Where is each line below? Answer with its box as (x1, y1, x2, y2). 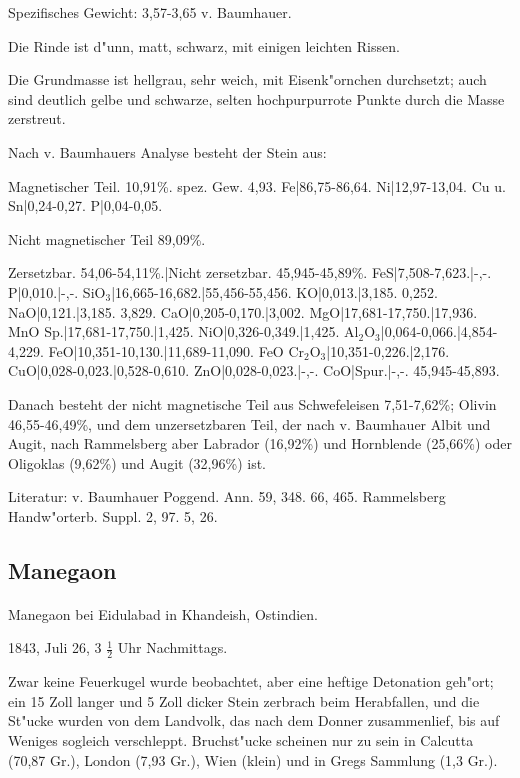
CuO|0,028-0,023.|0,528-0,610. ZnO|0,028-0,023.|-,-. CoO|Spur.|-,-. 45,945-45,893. (8, 360, 500, 381)
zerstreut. (8, 108, 66, 129)
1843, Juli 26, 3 (8, 637, 102, 658)
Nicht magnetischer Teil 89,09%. (8, 228, 206, 249)
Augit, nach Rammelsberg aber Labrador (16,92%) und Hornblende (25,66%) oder (8, 433, 512, 454)
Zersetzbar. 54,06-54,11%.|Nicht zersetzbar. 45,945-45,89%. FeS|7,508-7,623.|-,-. (8, 262, 492, 283)
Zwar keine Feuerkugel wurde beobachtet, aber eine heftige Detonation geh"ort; (8, 671, 494, 692)
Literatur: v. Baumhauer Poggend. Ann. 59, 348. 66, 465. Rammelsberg (8, 486, 446, 507)
